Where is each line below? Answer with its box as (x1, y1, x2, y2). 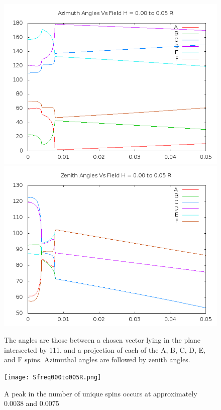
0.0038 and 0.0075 (4, 398, 59, 408)
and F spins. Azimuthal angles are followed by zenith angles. (4, 354, 190, 365)
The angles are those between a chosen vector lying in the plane (4, 335, 201, 345)
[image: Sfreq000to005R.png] (4, 373, 101, 381)
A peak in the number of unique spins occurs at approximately (4, 388, 197, 398)
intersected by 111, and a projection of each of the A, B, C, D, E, (4, 344, 205, 355)
